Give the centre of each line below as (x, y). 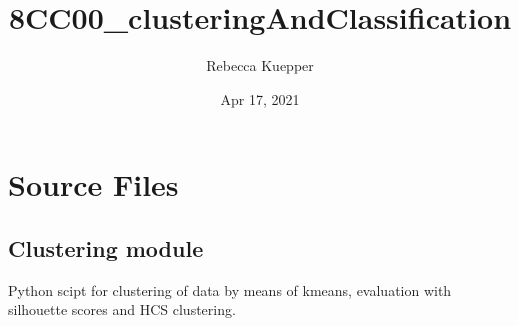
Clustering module (106, 247)
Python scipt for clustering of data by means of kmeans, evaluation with (230, 289)
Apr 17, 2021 (260, 98)
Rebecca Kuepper (260, 65)
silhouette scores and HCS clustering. (122, 309)
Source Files (93, 184)
